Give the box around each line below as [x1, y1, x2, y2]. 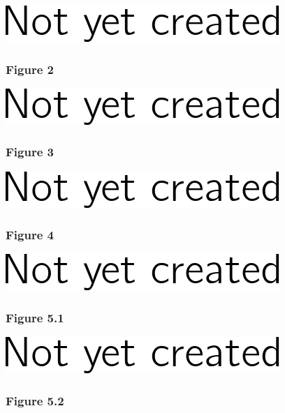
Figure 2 [6, 60, 54, 77]
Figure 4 [6, 226, 54, 243]
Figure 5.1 [6, 308, 64, 326]
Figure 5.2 [6, 391, 64, 409]
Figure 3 [6, 143, 54, 160]
